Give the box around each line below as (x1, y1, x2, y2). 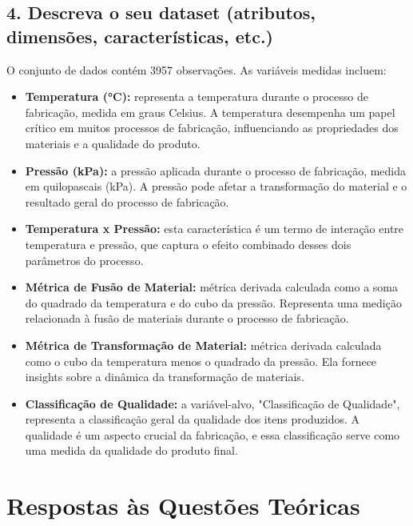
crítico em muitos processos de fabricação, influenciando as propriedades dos (25, 119, 399, 136)
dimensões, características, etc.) (6, 23, 273, 48)
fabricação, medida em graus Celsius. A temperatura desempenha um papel (25, 103, 395, 120)
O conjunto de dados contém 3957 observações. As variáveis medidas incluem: (6, 61, 387, 78)
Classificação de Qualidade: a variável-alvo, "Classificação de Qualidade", (25, 395, 400, 412)
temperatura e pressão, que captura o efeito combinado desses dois (25, 235, 351, 252)
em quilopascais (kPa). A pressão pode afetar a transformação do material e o (25, 178, 407, 195)
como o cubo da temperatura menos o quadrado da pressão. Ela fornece (25, 352, 377, 369)
